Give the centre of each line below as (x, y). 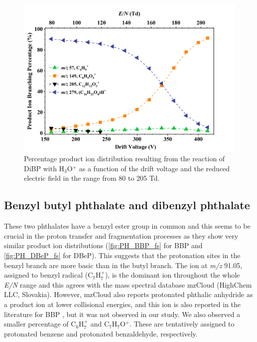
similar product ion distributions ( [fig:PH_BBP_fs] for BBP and (103, 245)
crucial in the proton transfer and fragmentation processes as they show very (121, 235)
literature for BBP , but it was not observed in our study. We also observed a (122, 314)
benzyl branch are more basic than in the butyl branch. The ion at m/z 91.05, (123, 265)
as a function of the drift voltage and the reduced (154, 168)
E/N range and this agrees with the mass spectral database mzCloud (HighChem (128, 284)
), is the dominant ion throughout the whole (172, 275)
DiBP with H (44, 168)
